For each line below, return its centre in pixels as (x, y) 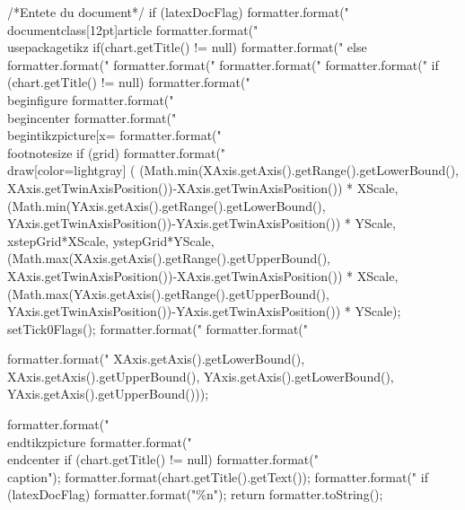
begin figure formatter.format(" (91, 99)
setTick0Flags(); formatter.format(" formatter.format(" (158, 328)
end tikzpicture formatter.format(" (100, 441)
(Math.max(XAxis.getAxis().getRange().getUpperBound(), (169, 258)
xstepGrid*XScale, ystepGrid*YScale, (111, 240)
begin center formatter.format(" (92, 117)
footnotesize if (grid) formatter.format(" (117, 152)
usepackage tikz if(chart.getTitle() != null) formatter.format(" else (187, 47)
